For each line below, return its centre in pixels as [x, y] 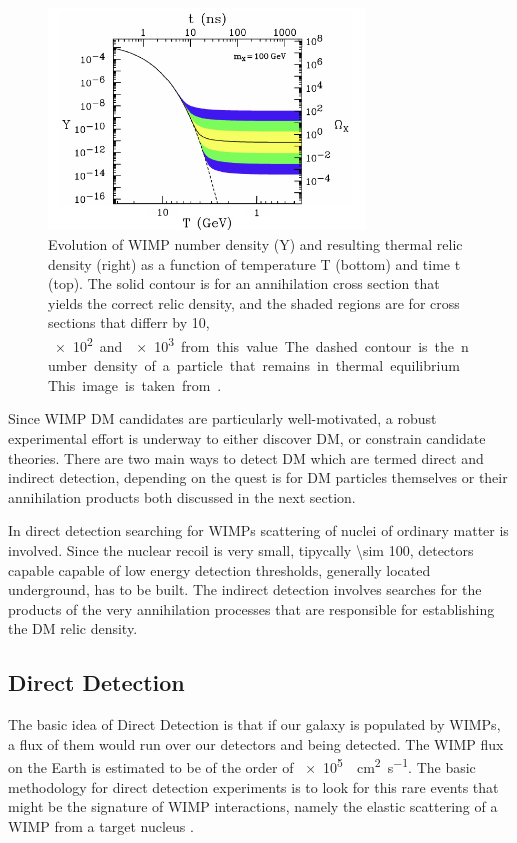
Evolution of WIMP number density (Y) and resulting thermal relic [255, 244]
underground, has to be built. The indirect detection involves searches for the [245, 589]
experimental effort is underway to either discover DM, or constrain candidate [247, 438]
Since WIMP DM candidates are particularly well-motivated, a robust [222, 418]
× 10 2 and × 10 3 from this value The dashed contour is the [254, 344]
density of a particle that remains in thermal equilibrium [276, 365]
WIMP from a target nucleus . [101, 825]
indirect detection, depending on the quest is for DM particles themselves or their [258, 477]
